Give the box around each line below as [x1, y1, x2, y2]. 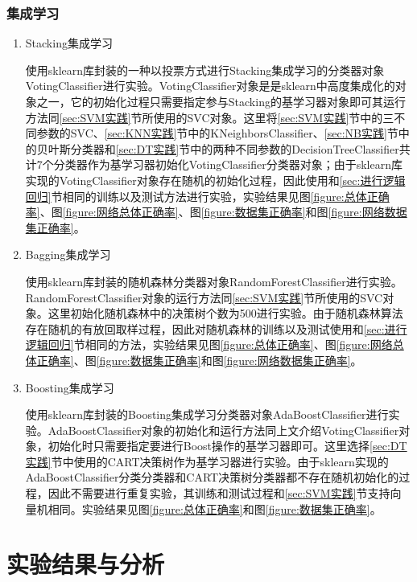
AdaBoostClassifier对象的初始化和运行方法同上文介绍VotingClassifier [47, 421, 399, 438]
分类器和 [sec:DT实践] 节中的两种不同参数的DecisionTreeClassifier [70, 140, 399, 157]
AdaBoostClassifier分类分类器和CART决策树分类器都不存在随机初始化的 [25, 469, 399, 486]
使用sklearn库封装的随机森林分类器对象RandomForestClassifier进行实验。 [25, 273, 403, 289]
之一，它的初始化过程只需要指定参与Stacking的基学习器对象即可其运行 [36, 93, 406, 109]
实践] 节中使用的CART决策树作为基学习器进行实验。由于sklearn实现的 [25, 453, 389, 469]
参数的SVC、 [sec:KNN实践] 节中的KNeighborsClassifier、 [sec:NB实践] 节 [36, 125, 398, 141]
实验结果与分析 [6, 547, 165, 580]
